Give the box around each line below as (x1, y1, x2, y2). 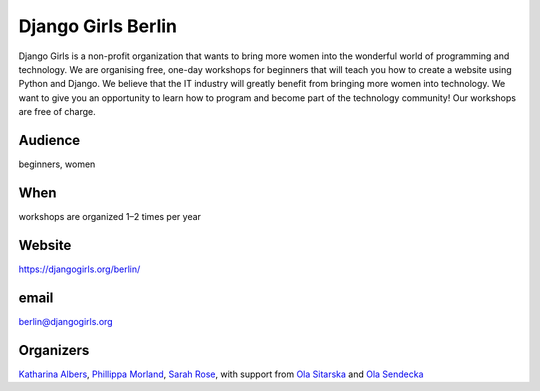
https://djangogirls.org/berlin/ (18, 263, 141, 275)
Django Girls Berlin (18, 15, 177, 37)
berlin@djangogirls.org (18, 315, 114, 327)
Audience (18, 131, 81, 149)
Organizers (18, 341, 90, 359)
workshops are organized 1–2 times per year (18, 210, 202, 222)
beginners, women (18, 158, 96, 170)
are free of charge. (18, 106, 96, 118)
